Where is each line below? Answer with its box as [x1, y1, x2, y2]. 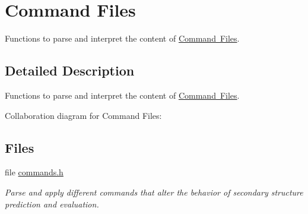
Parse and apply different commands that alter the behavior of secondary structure [5, 185, 303, 198]
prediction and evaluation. [5, 197, 99, 210]
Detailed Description [5, 61, 135, 80]
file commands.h [5, 166, 63, 178]
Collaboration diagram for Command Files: [5, 109, 162, 121]
